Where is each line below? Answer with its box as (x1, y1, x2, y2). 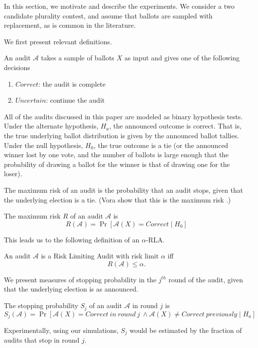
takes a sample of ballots (41, 53, 114, 63)
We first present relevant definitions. (4, 36, 112, 46)
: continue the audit (46, 95, 105, 105)
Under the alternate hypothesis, (4, 121, 98, 131)
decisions (4, 62, 30, 72)
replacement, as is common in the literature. (4, 20, 136, 30)
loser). (4, 168, 22, 179)
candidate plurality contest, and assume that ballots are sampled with (4, 10, 213, 20)
